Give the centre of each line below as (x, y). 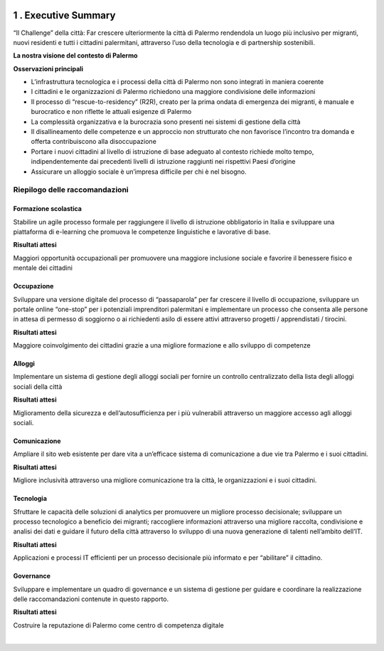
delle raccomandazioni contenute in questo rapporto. (91, 599)
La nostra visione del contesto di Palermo (75, 56)
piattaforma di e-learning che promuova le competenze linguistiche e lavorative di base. (142, 231)
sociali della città (38, 386)
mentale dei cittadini (43, 268)
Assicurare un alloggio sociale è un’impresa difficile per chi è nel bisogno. (139, 172)
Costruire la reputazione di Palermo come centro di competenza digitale (118, 625)
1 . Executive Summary (64, 15)
